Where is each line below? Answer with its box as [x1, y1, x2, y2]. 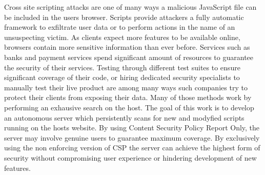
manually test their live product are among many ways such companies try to [4, 82, 248, 92]
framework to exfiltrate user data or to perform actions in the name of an [4, 22, 235, 32]
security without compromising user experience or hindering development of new [4, 152, 257, 163]
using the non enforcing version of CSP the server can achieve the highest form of [4, 142, 260, 153]
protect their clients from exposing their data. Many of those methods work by [4, 92, 252, 103]
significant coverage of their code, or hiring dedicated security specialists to [4, 72, 240, 83]
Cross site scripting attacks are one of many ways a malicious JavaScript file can [4, 2, 257, 12]
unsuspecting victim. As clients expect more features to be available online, [4, 31, 240, 42]
